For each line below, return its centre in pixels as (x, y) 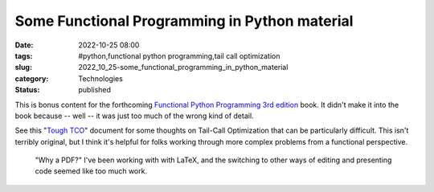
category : (32, 78)
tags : (24, 55)
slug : (23, 67)
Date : (24, 45)
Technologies (101, 78)
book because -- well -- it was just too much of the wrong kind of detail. (134, 116)
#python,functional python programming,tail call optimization (179, 55)
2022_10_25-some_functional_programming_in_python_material (183, 67)
